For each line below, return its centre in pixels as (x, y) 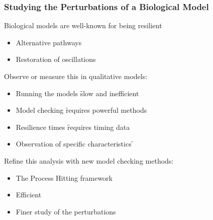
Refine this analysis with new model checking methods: (89, 160)
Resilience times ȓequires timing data (73, 127)
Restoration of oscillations (56, 59)
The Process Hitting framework (64, 177)
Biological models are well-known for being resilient (83, 25)
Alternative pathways (49, 42)
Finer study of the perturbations (66, 211)
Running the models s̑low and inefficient (77, 93)
